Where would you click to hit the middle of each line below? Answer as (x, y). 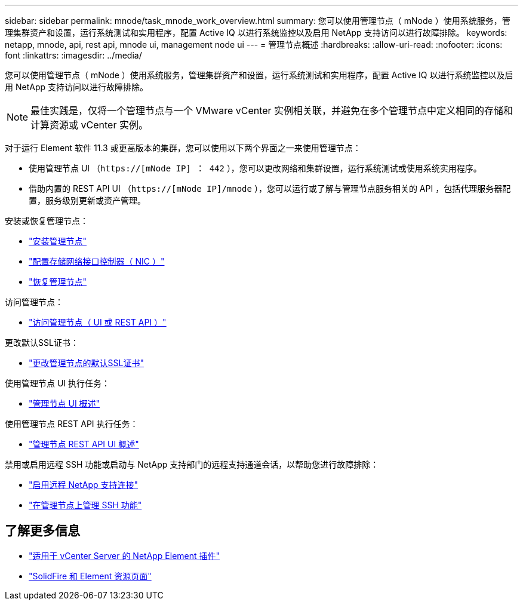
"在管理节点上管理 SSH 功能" (85, 505)
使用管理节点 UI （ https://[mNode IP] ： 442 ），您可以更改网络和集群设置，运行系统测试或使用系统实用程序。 (255, 168)
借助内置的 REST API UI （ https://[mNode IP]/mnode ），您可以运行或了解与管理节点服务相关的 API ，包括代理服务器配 (270, 188)
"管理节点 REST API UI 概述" (84, 444)
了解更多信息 (42, 531)
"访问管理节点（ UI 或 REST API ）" (98, 322)
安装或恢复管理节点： (47, 221)
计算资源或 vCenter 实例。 (89, 125)
